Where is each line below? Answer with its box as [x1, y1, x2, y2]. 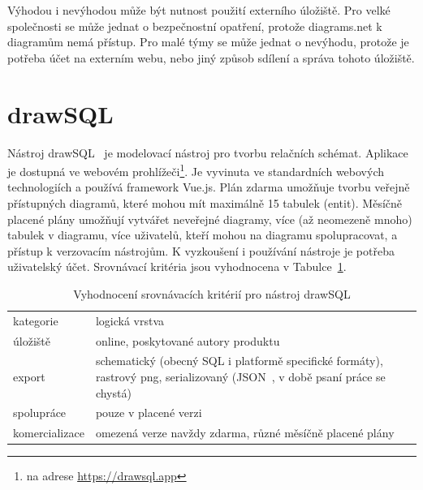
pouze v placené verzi [95, 404, 202, 421]
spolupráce [13, 404, 67, 421]
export [13, 368, 45, 385]
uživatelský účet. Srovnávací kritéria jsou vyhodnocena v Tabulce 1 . [7, 258, 347, 275]
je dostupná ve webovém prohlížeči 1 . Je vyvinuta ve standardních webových [7, 161, 384, 179]
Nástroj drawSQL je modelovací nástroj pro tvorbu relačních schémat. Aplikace [7, 144, 408, 161]
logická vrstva [95, 312, 165, 329]
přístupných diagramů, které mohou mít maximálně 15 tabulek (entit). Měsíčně [7, 194, 403, 211]
